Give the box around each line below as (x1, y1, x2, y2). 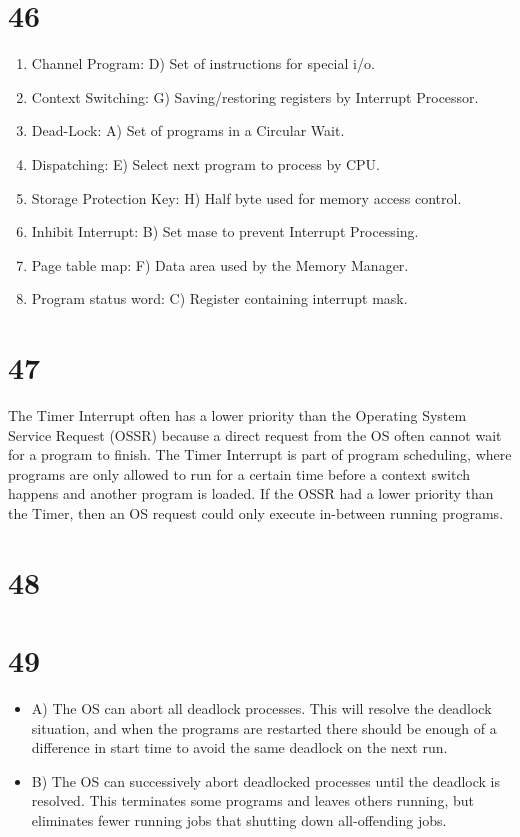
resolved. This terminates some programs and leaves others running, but (31, 790, 474, 811)
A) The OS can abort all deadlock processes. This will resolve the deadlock (31, 698, 492, 719)
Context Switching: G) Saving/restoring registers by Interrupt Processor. (31, 86, 479, 107)
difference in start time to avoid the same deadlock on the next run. (31, 737, 448, 758)
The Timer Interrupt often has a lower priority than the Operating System (8, 405, 467, 425)
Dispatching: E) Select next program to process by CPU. (31, 153, 381, 174)
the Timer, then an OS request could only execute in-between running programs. (8, 502, 504, 523)
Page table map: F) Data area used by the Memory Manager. (31, 254, 409, 275)
